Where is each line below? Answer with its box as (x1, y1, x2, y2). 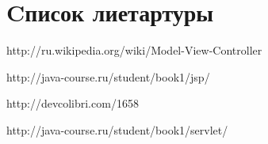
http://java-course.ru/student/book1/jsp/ (6, 68, 210, 85)
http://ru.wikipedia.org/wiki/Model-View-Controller (6, 42, 262, 59)
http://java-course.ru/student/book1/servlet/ (6, 121, 228, 138)
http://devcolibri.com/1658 (6, 95, 139, 112)
